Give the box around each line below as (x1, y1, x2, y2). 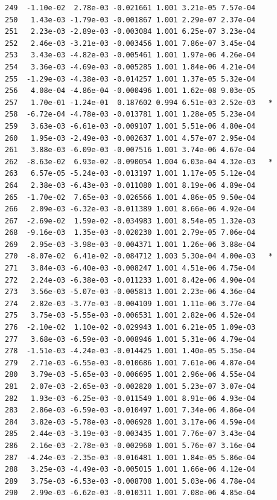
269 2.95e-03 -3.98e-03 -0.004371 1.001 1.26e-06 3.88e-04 (5, 240, 256, 249)
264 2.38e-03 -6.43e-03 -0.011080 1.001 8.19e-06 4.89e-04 (5, 181, 256, 190)
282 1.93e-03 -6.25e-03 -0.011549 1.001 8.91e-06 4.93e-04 (5, 394, 256, 403)
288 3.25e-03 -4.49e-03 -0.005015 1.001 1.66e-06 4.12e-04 (5, 465, 256, 474)
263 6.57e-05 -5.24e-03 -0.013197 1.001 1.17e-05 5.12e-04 (5, 169, 256, 178)
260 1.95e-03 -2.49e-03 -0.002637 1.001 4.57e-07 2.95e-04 (5, 133, 256, 143)
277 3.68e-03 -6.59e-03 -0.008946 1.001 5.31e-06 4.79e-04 (5, 335, 256, 344)
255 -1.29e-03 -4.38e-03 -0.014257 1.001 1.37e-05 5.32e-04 (5, 74, 256, 83)
